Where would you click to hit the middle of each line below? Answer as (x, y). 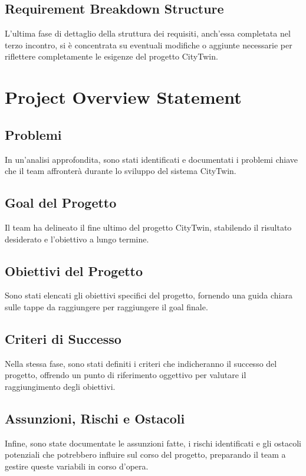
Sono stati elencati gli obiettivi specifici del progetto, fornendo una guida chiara (149, 295)
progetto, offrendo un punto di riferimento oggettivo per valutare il (126, 375)
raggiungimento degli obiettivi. (60, 386)
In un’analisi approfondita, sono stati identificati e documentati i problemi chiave (151, 159)
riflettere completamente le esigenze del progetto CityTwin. (111, 56)
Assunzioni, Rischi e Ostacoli (95, 418)
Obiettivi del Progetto (74, 270)
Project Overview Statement (123, 97)
